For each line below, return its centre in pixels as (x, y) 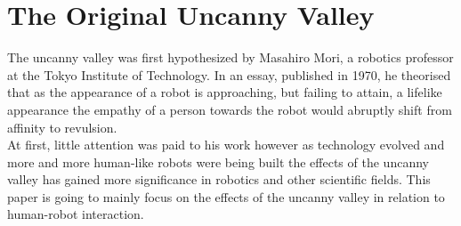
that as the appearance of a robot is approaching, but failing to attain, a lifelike (225, 92)
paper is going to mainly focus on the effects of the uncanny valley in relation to (226, 196)
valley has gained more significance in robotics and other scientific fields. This (219, 179)
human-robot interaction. (76, 214)
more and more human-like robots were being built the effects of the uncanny (218, 161)
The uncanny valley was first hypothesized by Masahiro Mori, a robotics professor (230, 57)
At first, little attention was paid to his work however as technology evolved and (226, 145)
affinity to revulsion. (62, 127)
